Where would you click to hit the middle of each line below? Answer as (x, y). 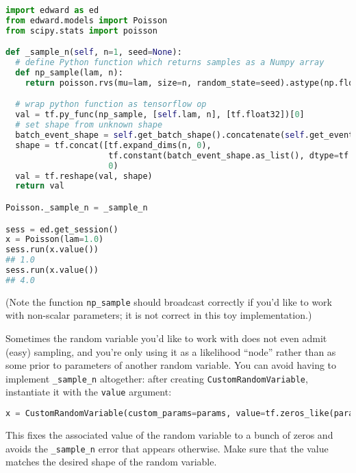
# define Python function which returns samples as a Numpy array (170, 63)
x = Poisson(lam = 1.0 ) (55, 240)
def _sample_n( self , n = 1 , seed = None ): (94, 52)
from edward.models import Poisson (87, 20)
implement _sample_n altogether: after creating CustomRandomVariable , (157, 378)
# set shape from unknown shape (89, 125)
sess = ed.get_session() (62, 229)
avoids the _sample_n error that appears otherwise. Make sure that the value (167, 448)
